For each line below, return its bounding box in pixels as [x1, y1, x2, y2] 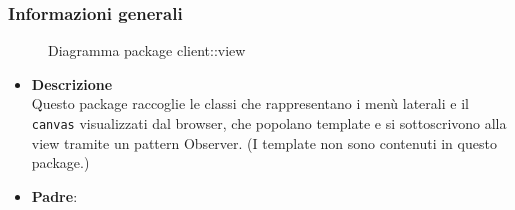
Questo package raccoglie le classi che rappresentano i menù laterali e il [31, 93, 469, 114]
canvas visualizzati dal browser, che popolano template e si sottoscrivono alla [31, 113, 507, 133]
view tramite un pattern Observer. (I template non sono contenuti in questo [31, 132, 497, 153]
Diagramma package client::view [48, 40, 246, 61]
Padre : [31, 185, 78, 206]
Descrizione [31, 73, 113, 94]
